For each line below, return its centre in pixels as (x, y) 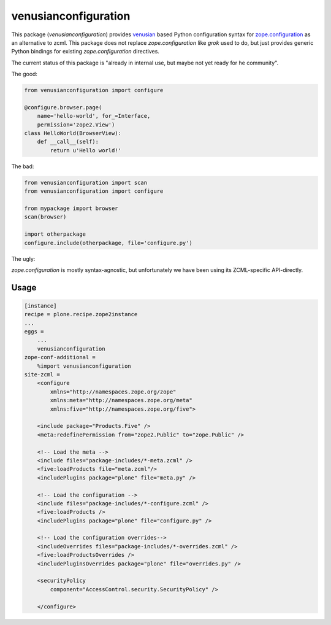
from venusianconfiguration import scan (86, 182)
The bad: (23, 166)
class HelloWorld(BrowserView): (73, 133)
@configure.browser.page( (63, 107)
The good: (25, 74)
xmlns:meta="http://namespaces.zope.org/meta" (121, 400)
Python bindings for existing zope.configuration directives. (85, 52)
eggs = (34, 332)
